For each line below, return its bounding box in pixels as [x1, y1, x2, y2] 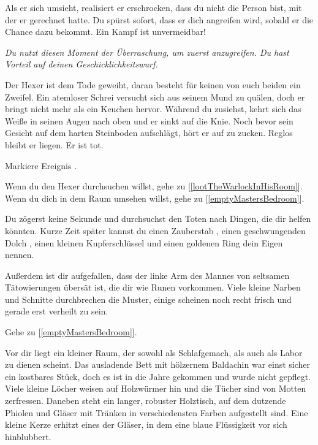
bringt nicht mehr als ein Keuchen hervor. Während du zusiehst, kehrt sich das [5, 102, 301, 115]
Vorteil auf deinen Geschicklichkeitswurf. [5, 58, 158, 70]
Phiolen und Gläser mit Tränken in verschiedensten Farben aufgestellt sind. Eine [5, 406, 308, 419]
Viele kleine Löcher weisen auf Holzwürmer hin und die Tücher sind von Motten [5, 382, 306, 395]
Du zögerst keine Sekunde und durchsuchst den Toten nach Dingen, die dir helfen [5, 212, 311, 225]
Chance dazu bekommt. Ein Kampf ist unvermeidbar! [5, 25, 206, 38]
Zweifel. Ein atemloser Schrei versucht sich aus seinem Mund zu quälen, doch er [5, 90, 305, 103]
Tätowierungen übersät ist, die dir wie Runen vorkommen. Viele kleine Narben [5, 281, 301, 294]
